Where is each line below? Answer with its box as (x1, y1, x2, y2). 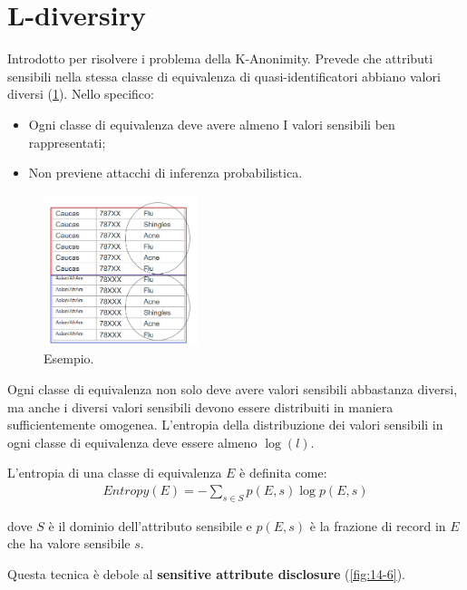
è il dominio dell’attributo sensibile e (48, 516, 252, 535)
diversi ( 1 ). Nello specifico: (7, 84, 154, 103)
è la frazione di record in (309, 516, 446, 535)
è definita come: (239, 463, 327, 482)
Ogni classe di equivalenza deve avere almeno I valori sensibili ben (28, 114, 395, 133)
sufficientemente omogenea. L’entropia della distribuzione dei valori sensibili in (7, 415, 443, 434)
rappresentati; (28, 132, 106, 151)
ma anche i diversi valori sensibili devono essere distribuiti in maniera (7, 397, 394, 416)
